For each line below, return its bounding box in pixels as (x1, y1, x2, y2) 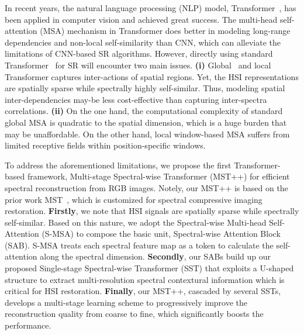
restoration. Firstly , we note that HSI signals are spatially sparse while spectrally (5, 205, 299, 217)
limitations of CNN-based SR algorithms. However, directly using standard (5, 47, 273, 60)
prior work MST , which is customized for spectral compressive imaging (5, 193, 262, 205)
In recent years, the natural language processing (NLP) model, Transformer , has (5, 2, 296, 13)
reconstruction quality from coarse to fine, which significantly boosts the (5, 308, 264, 320)
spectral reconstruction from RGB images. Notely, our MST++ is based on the (5, 181, 288, 194)
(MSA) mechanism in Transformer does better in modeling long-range (40, 25, 291, 37)
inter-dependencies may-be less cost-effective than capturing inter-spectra (5, 93, 267, 105)
